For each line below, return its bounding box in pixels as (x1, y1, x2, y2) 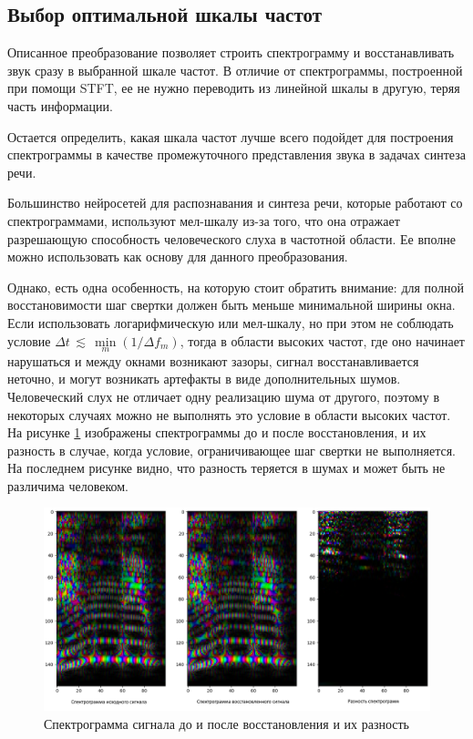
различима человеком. (7, 476, 129, 495)
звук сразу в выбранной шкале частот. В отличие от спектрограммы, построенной (7, 60, 463, 79)
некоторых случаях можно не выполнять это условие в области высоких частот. (7, 405, 451, 424)
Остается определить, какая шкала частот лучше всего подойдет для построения (7, 127, 454, 146)
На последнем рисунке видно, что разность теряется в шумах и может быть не (7, 458, 446, 477)
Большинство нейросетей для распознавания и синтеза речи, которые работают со (7, 193, 463, 212)
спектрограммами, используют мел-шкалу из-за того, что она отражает (7, 210, 400, 230)
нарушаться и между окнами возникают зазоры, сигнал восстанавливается (7, 351, 419, 370)
